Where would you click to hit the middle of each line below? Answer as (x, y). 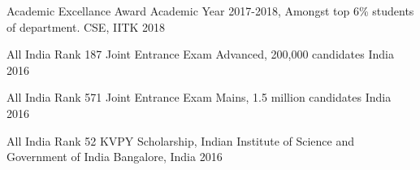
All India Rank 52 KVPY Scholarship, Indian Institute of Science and (181, 140)
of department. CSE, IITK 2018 (86, 26)
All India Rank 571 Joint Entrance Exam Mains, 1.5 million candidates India (199, 97)
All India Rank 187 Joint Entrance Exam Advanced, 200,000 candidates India (200, 54)
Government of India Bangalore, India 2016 (115, 157)
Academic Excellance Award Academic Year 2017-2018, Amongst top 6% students (210, 11)
